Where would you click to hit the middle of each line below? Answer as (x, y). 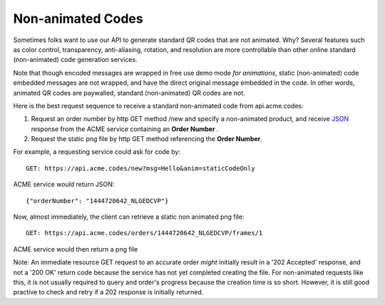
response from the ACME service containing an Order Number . (125, 129)
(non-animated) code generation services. (76, 60)
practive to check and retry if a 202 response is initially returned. (108, 292)
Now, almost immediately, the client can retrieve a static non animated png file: (129, 217)
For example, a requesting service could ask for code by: (97, 152)
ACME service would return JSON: (64, 185)
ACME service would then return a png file (76, 249)
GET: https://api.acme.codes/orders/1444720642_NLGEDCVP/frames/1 (144, 233)
